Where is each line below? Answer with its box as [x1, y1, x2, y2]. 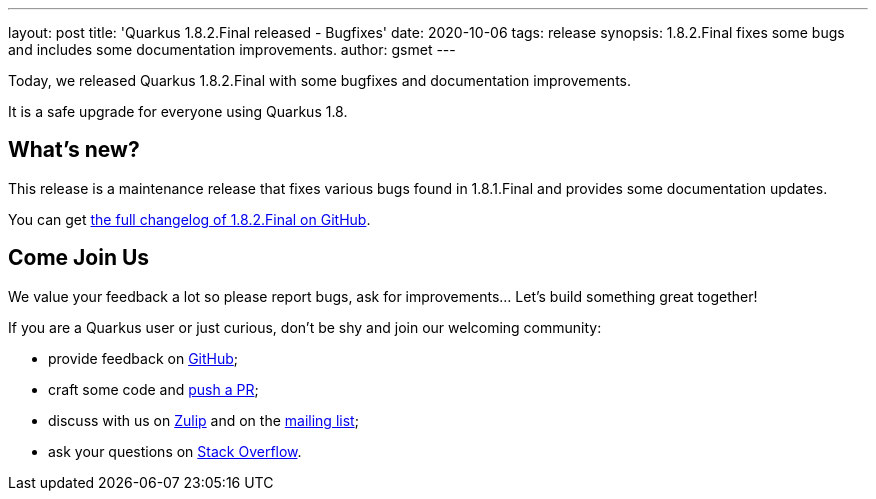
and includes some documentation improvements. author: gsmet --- [8, 41, 456, 58]
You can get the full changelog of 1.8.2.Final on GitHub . [8, 210, 371, 228]
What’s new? [8, 137, 140, 163]
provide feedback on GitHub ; [48, 349, 239, 367]
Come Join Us [8, 245, 150, 271]
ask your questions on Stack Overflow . [48, 442, 302, 460]
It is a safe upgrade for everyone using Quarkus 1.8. [8, 103, 348, 120]
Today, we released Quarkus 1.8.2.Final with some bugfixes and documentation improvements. [8, 72, 631, 89]
